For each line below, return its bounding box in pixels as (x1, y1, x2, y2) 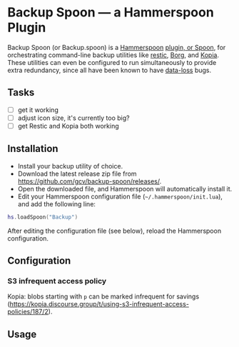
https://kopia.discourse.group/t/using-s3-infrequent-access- (9, 300, 189, 308)
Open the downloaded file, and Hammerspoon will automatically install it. (17, 184, 233, 193)
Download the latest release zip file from (17, 169, 137, 178)
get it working (17, 105, 59, 114)
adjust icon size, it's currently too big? (17, 114, 130, 122)
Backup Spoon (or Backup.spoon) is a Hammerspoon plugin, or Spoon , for (7, 43, 226, 51)
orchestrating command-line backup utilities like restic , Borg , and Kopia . (7, 51, 220, 59)
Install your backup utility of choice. (17, 161, 123, 170)
